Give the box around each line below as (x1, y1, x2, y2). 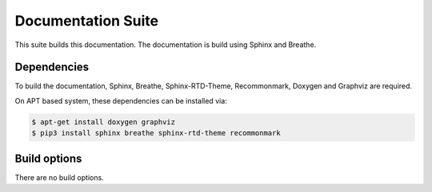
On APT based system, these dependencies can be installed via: (14, 96, 227, 105)
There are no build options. (14, 172, 104, 182)
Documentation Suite (14, 12, 159, 29)
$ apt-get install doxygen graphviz (31, 117, 176, 127)
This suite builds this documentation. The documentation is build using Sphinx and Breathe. (14, 40, 317, 49)
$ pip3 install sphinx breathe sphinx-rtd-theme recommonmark (31, 128, 281, 138)
